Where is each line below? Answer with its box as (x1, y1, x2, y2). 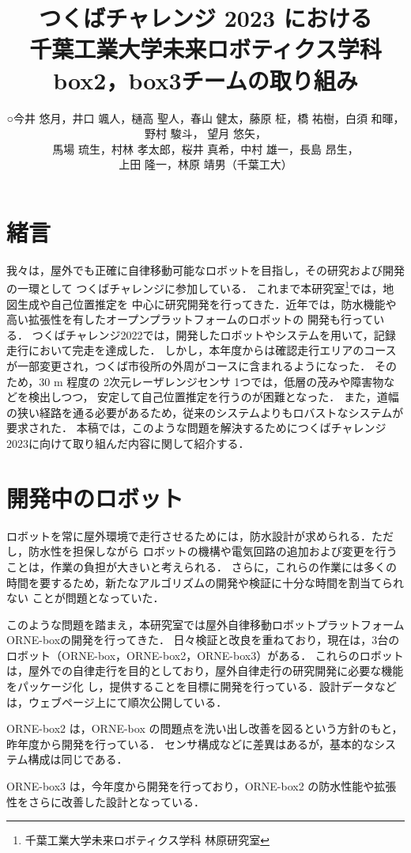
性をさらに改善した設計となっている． (6, 793, 205, 809)
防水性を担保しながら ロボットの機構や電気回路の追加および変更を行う (28, 543, 398, 559)
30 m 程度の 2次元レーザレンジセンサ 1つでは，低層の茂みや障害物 (39, 373, 384, 389)
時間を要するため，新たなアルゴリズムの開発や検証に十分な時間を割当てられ (6, 574, 404, 590)
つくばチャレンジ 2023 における (39, 2, 372, 34)
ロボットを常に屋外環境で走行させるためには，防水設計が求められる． (6, 527, 371, 544)
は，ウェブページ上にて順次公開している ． (6, 693, 228, 710)
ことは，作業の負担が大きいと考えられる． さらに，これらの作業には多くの (6, 558, 397, 574)
